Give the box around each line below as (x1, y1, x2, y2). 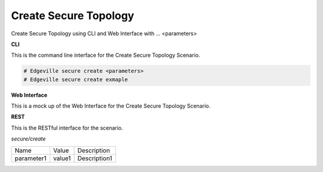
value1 (53, 154, 71, 162)
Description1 (77, 154, 112, 162)
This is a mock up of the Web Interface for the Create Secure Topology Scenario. (11, 102, 211, 110)
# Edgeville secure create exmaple (23, 76, 128, 83)
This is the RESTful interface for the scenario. (11, 124, 123, 131)
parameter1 (14, 154, 47, 162)
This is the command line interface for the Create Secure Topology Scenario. (11, 51, 200, 59)
